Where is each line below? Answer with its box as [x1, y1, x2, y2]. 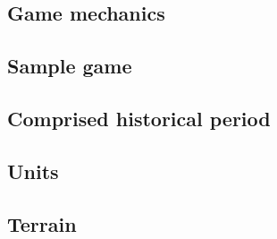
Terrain [7, 209, 77, 237]
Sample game [7, 52, 132, 80]
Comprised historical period [7, 104, 271, 132]
